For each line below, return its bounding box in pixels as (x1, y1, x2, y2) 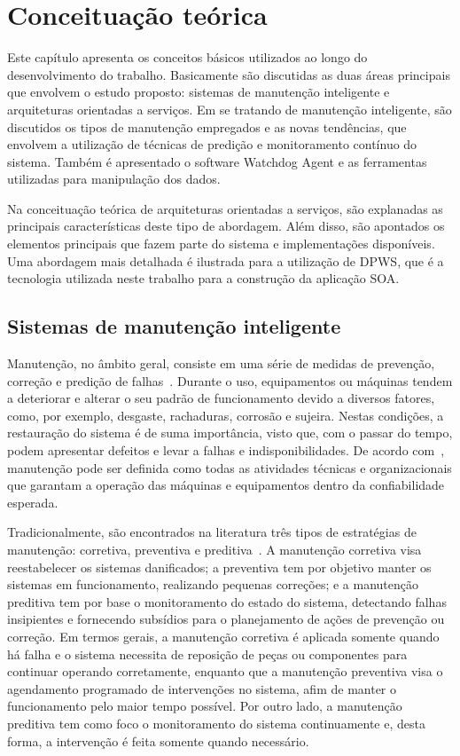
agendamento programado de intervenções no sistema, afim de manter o (7, 679, 397, 697)
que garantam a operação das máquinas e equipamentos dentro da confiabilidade (7, 476, 445, 494)
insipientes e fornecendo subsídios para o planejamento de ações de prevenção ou (7, 610, 445, 628)
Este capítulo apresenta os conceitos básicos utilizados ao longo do (7, 48, 368, 67)
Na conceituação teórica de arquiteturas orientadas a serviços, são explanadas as (7, 199, 443, 217)
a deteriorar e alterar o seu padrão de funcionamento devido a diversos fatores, (7, 389, 435, 407)
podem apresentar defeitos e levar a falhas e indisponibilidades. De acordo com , (7, 441, 445, 460)
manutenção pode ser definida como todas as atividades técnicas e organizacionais (7, 458, 452, 476)
